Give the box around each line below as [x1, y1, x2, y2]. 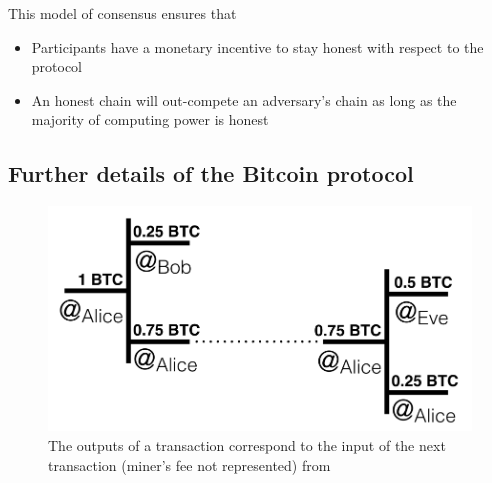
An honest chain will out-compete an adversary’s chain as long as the [31, 89, 457, 110]
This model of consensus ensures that [8, 3, 237, 23]
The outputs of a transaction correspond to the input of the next [48, 434, 446, 455]
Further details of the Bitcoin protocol [8, 158, 414, 189]
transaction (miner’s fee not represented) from [48, 454, 331, 475]
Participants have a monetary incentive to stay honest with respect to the [31, 36, 484, 57]
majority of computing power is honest [31, 109, 269, 130]
